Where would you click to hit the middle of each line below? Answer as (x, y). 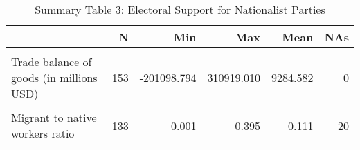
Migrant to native (54, 117)
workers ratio (43, 133)
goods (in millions (54, 77)
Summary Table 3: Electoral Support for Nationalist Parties (180, 9)
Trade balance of (52, 62)
